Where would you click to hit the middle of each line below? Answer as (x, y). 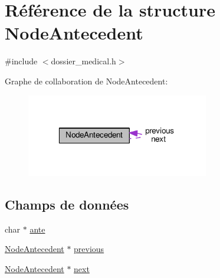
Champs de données (67, 204)
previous (89, 249)
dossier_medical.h (83, 61)
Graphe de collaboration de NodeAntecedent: (86, 81)
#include (21, 61)
